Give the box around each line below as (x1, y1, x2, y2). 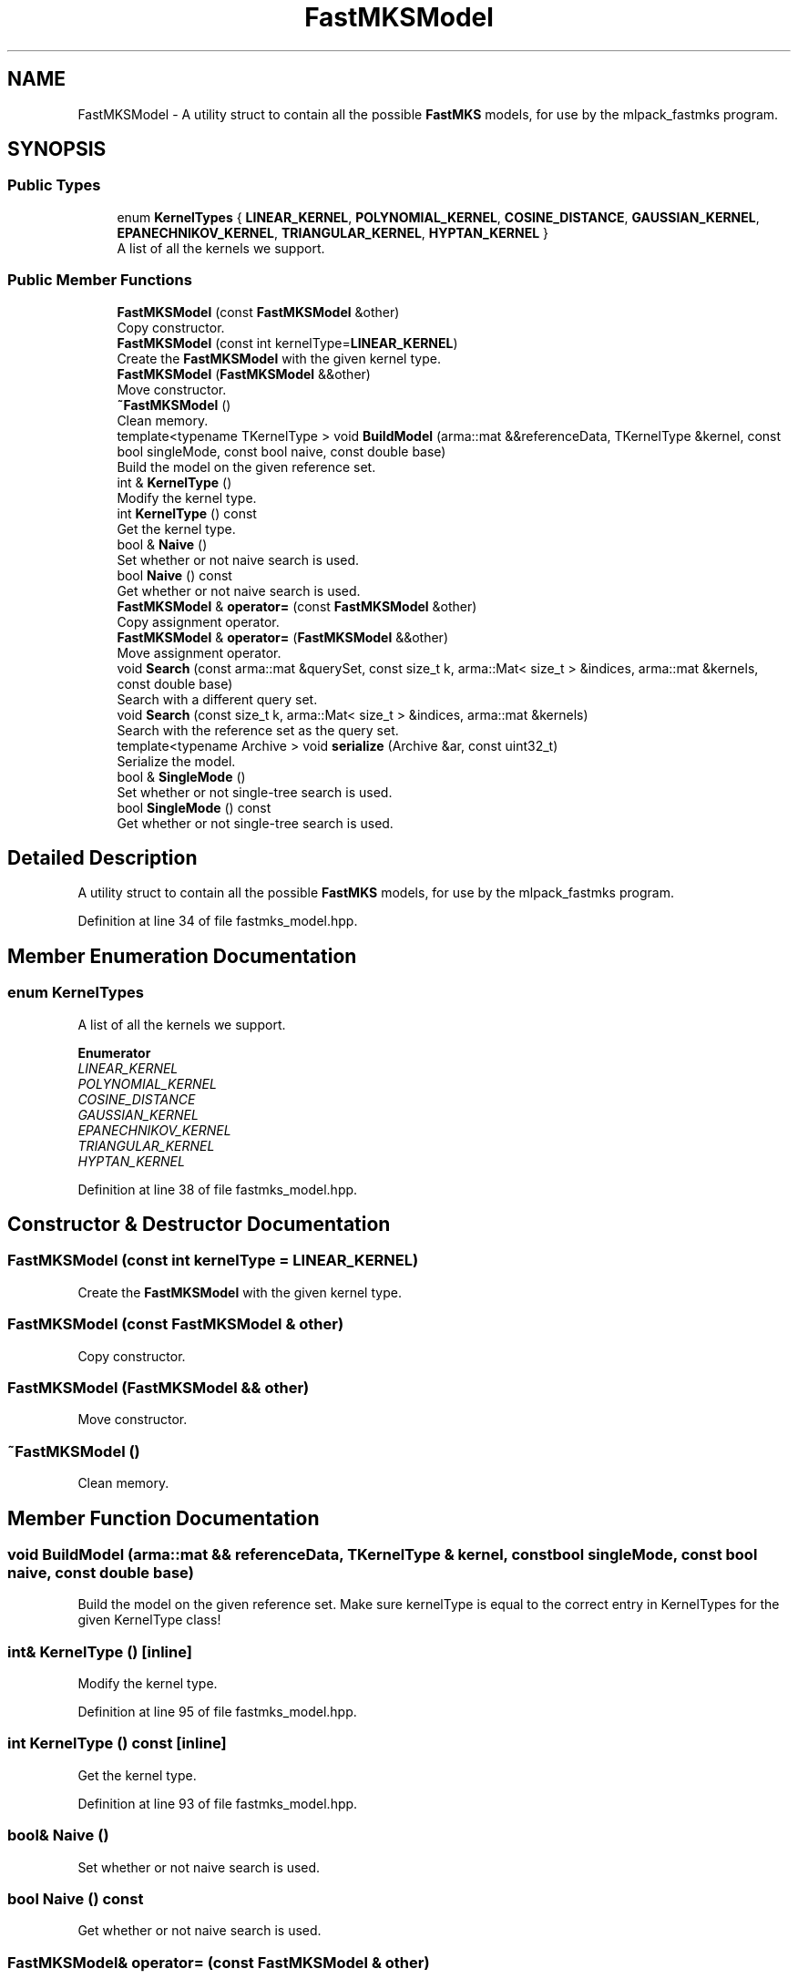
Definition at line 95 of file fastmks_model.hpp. (77, 1704, 357, 1720)
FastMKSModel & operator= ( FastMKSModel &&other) (117, 629, 448, 645)
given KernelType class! (77, 1612, 221, 1628)
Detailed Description (7, 846, 198, 869)
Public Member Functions (7, 271, 192, 290)
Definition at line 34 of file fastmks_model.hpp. (77, 913, 358, 929)
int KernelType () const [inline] (7, 1734, 227, 1753)
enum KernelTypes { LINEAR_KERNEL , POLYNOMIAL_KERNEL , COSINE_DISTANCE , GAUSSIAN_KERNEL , (117, 209, 760, 225)
